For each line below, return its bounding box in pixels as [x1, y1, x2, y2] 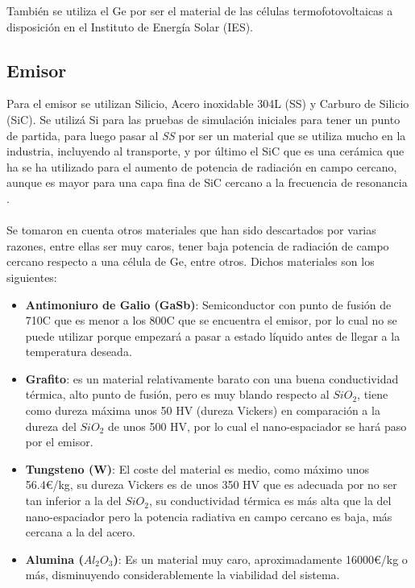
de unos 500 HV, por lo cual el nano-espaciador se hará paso [107, 417, 407, 434]
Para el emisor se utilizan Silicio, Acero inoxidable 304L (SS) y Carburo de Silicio [6, 95, 409, 112]
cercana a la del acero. [25, 524, 135, 540]
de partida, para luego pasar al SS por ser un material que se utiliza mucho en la [6, 126, 406, 143]
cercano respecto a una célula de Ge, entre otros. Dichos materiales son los [6, 253, 375, 270]
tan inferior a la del [25, 492, 122, 509]
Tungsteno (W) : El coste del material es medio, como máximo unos [25, 460, 370, 477]
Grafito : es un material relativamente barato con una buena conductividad [25, 370, 399, 387]
